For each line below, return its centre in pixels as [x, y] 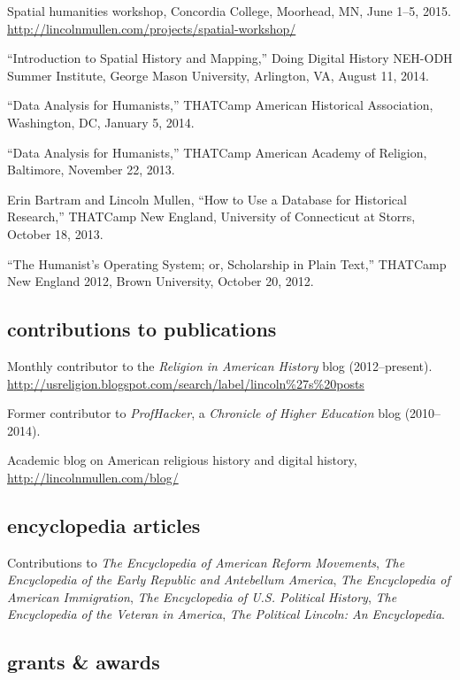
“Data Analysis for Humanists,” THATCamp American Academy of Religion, [217, 152]
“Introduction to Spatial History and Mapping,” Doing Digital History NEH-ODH [230, 58]
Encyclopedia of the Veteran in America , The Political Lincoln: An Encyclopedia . [226, 614]
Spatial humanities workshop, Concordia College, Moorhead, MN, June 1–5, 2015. [229, 11]
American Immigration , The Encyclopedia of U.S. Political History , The [202, 596]
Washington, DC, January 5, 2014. [101, 122]
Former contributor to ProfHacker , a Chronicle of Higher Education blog [204, 413]
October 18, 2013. [55, 233]
